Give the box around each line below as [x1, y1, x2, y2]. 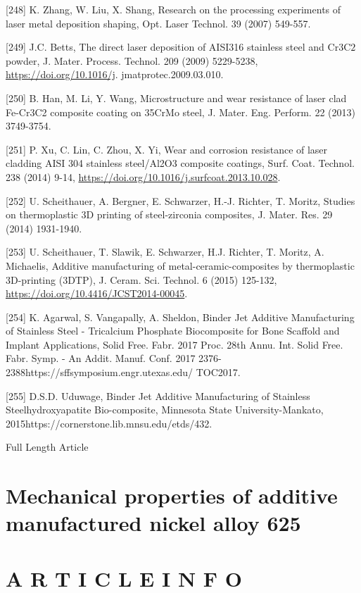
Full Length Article [6, 439, 89, 454]
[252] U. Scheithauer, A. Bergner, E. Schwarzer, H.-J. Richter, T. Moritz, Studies [6, 193, 355, 208]
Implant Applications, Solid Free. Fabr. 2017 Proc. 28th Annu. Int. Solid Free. [6, 337, 343, 351]
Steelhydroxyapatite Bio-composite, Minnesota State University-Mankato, [6, 402, 324, 417]
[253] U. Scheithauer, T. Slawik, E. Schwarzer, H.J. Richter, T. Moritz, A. [6, 244, 324, 259]
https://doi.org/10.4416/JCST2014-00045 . [6, 286, 188, 301]
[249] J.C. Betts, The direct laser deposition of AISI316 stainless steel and [6, 39, 324, 54]
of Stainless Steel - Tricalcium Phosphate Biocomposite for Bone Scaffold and [6, 323, 340, 338]
